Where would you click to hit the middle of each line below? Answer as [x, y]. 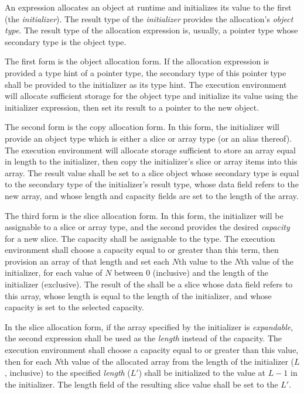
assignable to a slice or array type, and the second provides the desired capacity [147, 227]
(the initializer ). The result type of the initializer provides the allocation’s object [149, 18]
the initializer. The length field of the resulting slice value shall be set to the [141, 384]
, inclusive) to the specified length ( [68, 373]
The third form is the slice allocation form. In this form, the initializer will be [144, 215]
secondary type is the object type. [66, 41]
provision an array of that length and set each [87, 261]
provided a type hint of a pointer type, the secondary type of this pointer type [146, 72]
